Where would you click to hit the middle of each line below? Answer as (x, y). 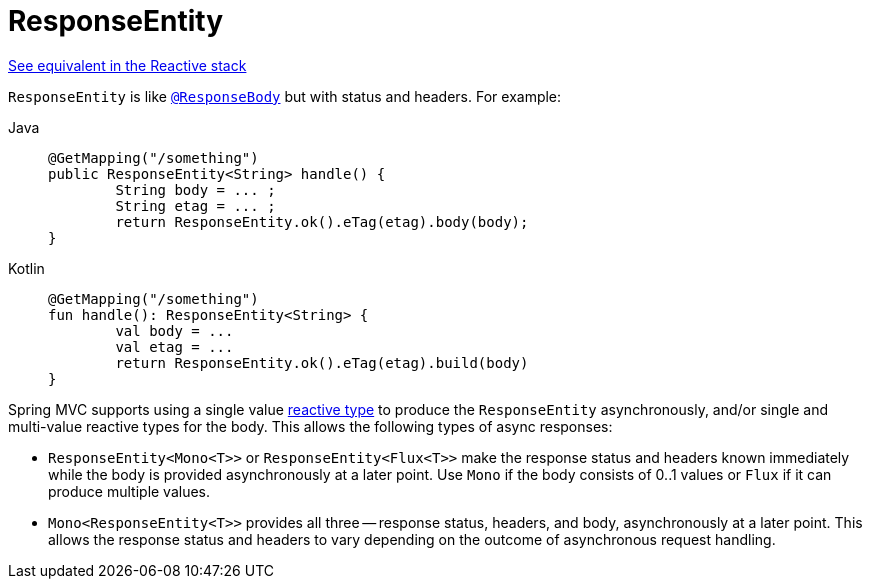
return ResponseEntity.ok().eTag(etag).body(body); (322, 221)
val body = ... (174, 330)
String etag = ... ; (195, 205)
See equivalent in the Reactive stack (127, 65)
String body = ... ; (195, 189)
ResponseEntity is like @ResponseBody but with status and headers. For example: (285, 96)
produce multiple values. (129, 491)
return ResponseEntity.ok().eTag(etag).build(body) (322, 362)
